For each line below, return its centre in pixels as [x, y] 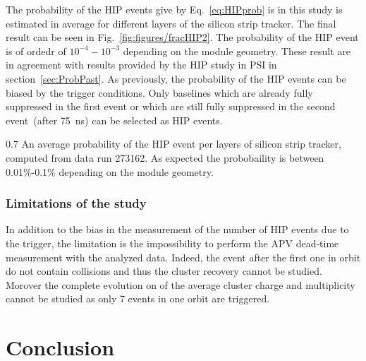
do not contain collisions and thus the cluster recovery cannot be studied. [164, 271]
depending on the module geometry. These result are [237, 51]
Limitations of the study [76, 203]
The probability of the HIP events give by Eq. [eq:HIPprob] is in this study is [174, 9]
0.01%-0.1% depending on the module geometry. [110, 171]
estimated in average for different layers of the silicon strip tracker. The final [171, 23]
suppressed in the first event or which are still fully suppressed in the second [171, 106]
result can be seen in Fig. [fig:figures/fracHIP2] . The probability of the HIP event [182, 37]
